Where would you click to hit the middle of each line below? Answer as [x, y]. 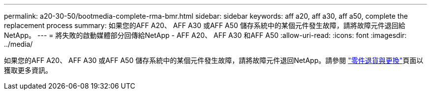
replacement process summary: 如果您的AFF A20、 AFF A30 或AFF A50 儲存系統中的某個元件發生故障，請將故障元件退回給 [205, 25]
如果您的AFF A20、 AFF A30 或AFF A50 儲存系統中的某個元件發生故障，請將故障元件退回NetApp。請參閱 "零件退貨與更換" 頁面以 [214, 60]
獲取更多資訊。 [28, 70]
